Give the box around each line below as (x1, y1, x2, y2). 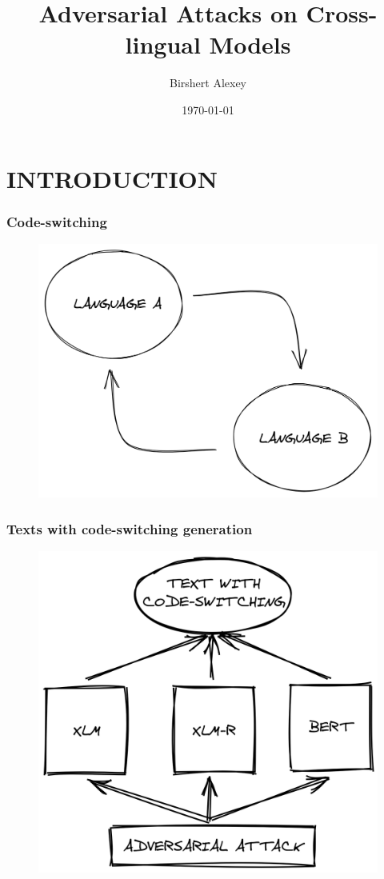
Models (209, 28, 291, 61)
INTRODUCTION (6, 162, 218, 194)
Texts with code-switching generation (6, 519, 253, 538)
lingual (125, 28, 201, 61)
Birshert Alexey (169, 74, 246, 91)
